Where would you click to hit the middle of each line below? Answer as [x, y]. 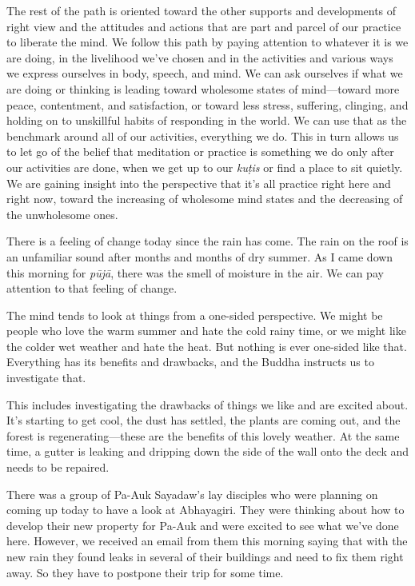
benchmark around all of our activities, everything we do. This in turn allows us [203, 136]
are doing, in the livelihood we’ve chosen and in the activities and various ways [200, 57]
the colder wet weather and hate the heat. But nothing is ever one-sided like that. [207, 346]
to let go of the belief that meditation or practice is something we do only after [200, 151]
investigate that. [46, 378]
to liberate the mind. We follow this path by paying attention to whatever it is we [207, 42]
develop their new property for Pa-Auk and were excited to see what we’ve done [203, 525]
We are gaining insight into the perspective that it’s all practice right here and [199, 183]
